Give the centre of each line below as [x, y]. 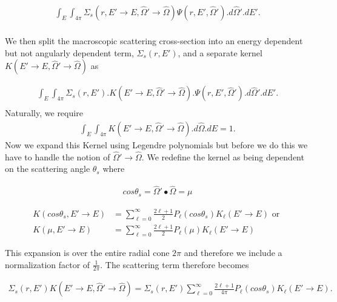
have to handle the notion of [58, 156]
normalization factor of [48, 264]
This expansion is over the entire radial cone [87, 252]
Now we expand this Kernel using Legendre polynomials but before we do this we [156, 144]
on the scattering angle [48, 169]
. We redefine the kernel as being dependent [223, 156]
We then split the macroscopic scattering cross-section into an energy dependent [154, 41]
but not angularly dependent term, [69, 52]
